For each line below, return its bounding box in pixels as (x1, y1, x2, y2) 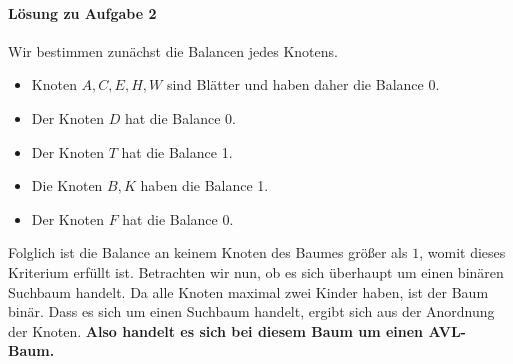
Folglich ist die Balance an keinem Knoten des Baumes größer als (8, 242, 408, 263)
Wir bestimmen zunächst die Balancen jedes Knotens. (8, 40, 338, 61)
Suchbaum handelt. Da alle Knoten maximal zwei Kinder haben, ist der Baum (8, 281, 489, 302)
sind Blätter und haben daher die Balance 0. (166, 74, 440, 95)
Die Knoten (31, 175, 103, 196)
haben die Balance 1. (140, 175, 269, 196)
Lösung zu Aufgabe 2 (8, 2, 157, 23)
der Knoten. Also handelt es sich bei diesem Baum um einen (8, 320, 424, 341)
